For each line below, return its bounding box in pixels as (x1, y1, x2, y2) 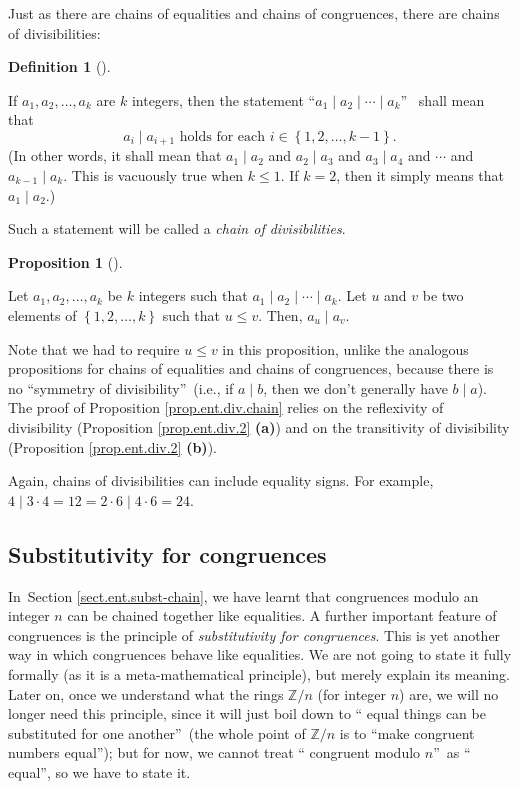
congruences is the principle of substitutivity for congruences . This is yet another (8, 624, 501, 645)
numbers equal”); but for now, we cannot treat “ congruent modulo (8, 742, 421, 763)
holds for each (179, 129, 266, 144)
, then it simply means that (336, 165, 505, 186)
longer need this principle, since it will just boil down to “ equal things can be (8, 703, 486, 724)
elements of (8, 304, 77, 325)
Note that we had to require (8, 338, 180, 359)
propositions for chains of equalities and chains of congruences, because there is (8, 358, 494, 379)
